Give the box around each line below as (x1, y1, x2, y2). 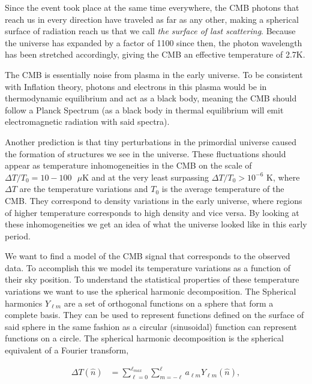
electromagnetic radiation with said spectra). (5, 115, 170, 128)
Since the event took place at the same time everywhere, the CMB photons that (5, 1, 299, 13)
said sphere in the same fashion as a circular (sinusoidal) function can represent (5, 320, 297, 332)
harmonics (5, 296, 43, 309)
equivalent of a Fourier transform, (5, 344, 129, 356)
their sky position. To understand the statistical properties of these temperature (5, 273, 299, 286)
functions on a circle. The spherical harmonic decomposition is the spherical (5, 332, 284, 344)
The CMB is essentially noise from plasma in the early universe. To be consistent (5, 68, 303, 80)
